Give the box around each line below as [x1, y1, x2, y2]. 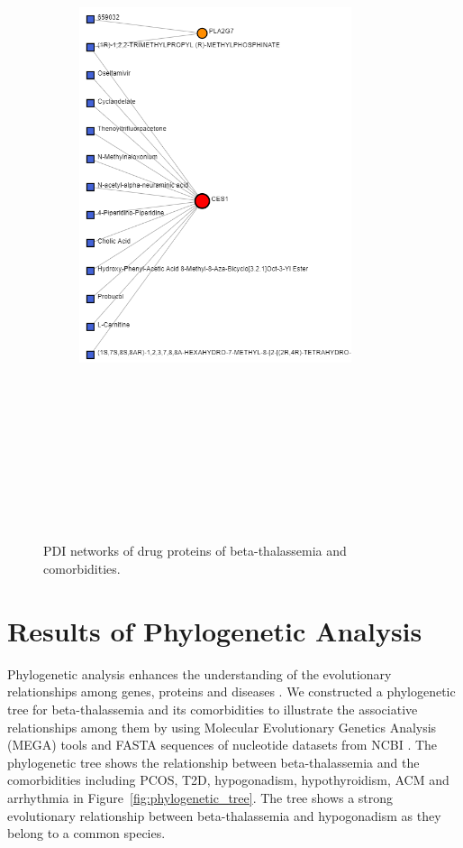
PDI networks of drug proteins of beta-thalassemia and [43, 541, 347, 560]
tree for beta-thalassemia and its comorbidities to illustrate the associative [7, 699, 418, 718]
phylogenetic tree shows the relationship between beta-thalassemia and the [7, 752, 420, 771]
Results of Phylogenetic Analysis [7, 612, 422, 649]
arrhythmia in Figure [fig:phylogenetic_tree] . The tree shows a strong [7, 788, 394, 807]
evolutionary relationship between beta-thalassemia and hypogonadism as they [7, 806, 441, 825]
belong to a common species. [7, 824, 166, 843]
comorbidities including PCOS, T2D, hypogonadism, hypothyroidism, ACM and [7, 770, 449, 789]
